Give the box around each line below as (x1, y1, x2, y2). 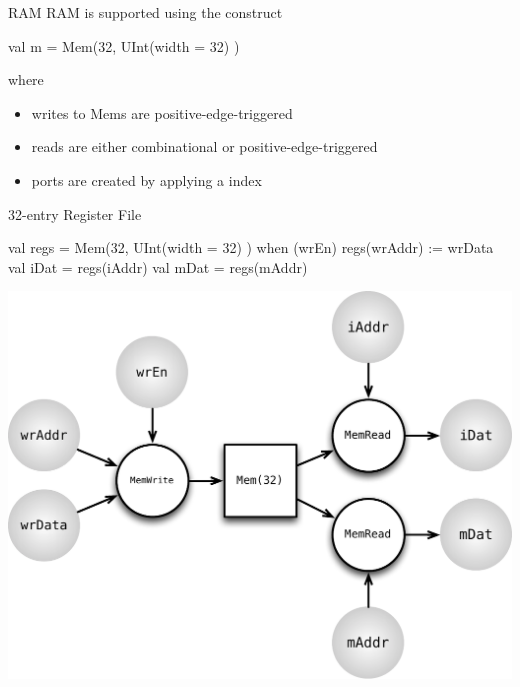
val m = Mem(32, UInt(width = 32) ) (8, 35, 240, 56)
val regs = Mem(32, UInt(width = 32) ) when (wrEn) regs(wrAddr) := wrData (8, 237, 494, 258)
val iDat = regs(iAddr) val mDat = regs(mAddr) (8, 256, 308, 277)
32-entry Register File (8, 203, 142, 224)
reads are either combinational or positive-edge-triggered (31, 136, 378, 157)
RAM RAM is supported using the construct (8, 2, 283, 22)
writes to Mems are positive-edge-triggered (31, 102, 293, 123)
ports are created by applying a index (31, 169, 262, 190)
